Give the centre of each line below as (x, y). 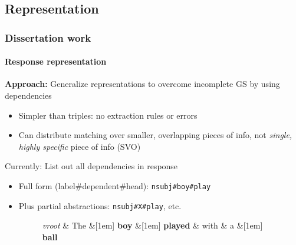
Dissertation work (48, 37)
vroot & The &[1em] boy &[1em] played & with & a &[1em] (152, 225)
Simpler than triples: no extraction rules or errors (108, 115)
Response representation (56, 61)
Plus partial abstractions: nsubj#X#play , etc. (100, 205)
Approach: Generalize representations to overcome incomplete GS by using (142, 84)
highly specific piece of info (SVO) (80, 146)
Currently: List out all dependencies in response (91, 166)
